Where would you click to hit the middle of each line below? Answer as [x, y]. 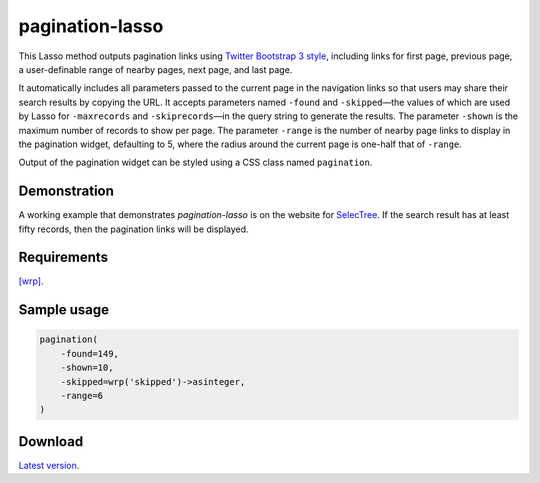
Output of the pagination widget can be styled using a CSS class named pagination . [195, 162]
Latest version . [49, 465]
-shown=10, [87, 368]
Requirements [63, 257]
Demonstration [66, 191]
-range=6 [82, 396]
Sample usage [64, 310]
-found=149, [90, 353]
